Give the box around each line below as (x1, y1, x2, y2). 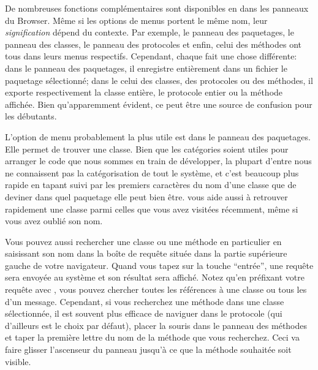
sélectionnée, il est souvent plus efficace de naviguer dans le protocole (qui (5, 307, 282, 320)
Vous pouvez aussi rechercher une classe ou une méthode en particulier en (5, 235, 282, 247)
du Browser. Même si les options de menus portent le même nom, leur (5, 13, 268, 26)
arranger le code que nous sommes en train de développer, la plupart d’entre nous (5, 154, 312, 167)
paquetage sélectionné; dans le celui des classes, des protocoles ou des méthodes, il (5, 74, 313, 86)
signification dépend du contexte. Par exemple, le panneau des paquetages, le (5, 26, 294, 39)
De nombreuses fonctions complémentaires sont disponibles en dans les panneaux (5, 2, 309, 14)
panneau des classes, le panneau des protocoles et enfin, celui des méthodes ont (5, 37, 301, 50)
